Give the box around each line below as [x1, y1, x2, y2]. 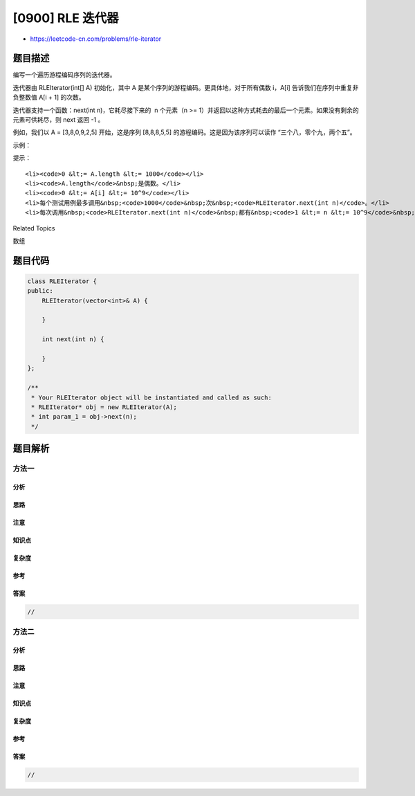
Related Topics [12, 224, 55, 232]
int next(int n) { [41, 336, 104, 343]
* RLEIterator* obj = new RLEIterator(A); [31, 404, 178, 411]
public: [27, 287, 53, 295]
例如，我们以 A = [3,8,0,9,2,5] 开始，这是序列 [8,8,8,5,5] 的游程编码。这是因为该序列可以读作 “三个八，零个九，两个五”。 [12, 128, 356, 136]
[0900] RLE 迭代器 [12, 10, 119, 26]
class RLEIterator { [27, 277, 97, 285]
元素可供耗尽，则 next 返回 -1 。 [12, 116, 104, 124]
